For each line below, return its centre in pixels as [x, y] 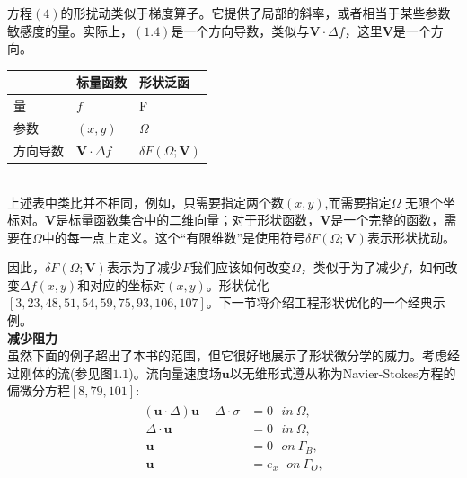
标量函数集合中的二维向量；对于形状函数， [194, 220]
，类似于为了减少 [351, 267]
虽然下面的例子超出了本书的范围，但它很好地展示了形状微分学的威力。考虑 [227, 355]
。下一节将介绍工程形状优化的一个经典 [319, 302]
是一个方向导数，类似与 [240, 30]
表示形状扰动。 [411, 237]
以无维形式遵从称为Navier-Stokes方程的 [343, 372]
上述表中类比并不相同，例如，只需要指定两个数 [145, 202]
